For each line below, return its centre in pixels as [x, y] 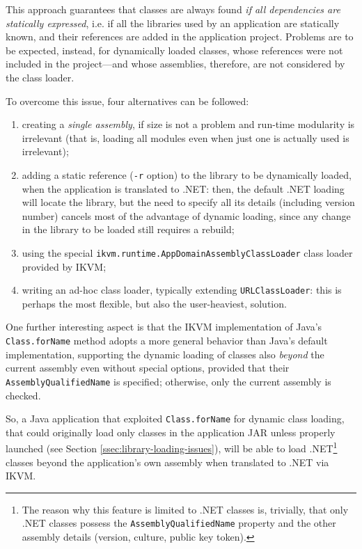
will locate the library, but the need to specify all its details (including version [188, 202]
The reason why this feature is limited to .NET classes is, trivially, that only [185, 509]
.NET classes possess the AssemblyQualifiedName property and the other [179, 523]
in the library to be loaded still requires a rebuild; [128, 229]
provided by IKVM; [64, 266]
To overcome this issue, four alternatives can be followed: [127, 101]
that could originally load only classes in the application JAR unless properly [171, 432]
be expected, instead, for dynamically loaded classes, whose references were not [174, 50]
